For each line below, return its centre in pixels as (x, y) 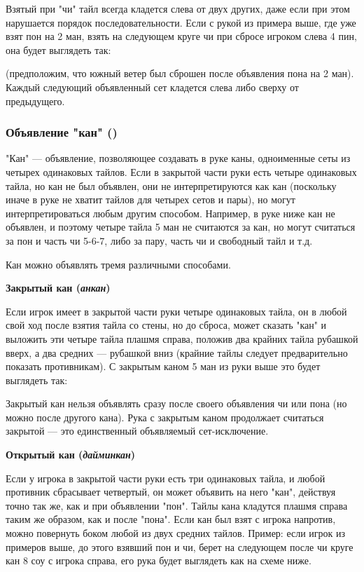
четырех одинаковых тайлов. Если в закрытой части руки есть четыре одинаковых (181, 171)
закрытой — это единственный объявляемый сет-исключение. (137, 431)
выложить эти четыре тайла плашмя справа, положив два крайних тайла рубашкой (182, 338)
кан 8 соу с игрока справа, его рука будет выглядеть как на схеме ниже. (159, 560)
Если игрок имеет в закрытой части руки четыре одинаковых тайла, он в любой (176, 311)
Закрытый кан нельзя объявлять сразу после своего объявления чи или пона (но (176, 403)
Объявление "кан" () (62, 132)
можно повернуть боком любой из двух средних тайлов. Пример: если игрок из (176, 533)
